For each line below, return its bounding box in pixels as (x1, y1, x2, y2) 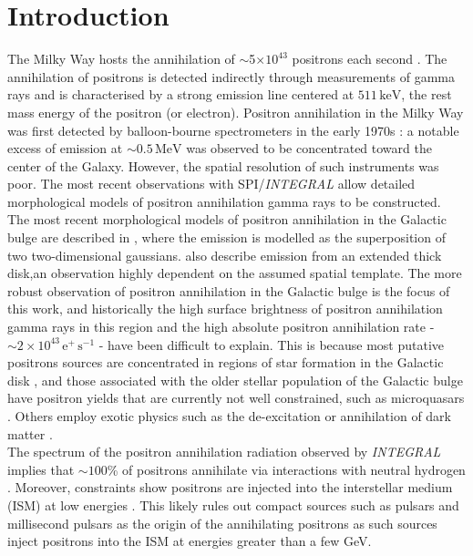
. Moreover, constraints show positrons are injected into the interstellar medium (7, 478, 453, 497)
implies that (7, 459, 75, 479)
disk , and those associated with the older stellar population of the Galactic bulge (7, 370, 463, 389)
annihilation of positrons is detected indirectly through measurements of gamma (7, 67, 455, 86)
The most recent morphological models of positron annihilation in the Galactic (7, 210, 447, 229)
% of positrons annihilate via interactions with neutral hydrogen (107, 459, 466, 479)
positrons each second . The (292, 49, 447, 68)
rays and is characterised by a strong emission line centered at (7, 85, 355, 104)
